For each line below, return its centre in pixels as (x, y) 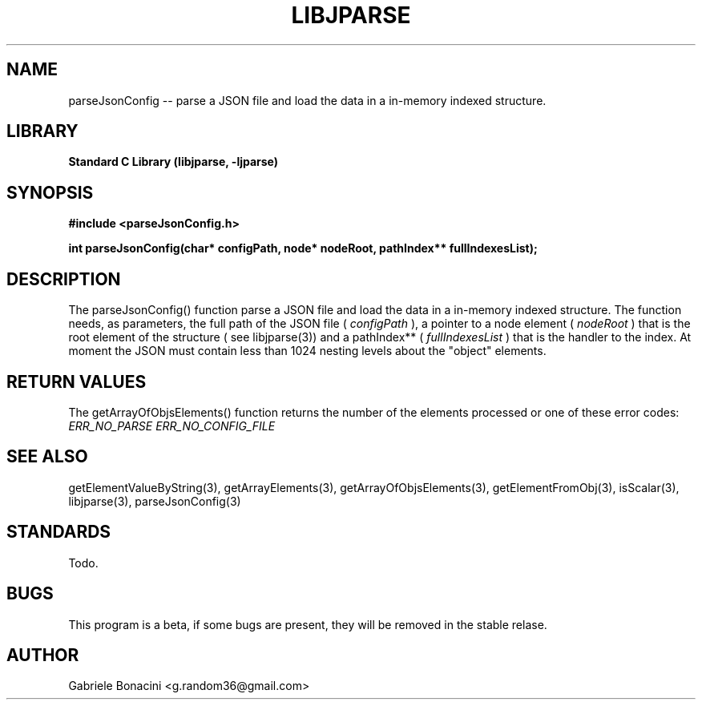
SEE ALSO (47, 457)
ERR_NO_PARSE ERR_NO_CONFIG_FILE (172, 426)
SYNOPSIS (50, 192)
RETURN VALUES (77, 381)
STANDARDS (59, 532)
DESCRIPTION (64, 279)
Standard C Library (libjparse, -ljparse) (173, 162)
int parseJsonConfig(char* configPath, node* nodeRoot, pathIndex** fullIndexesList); (303, 248)
